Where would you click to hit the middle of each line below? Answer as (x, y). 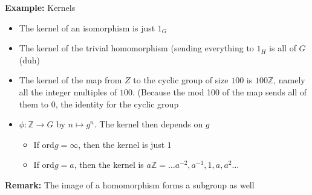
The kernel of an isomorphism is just (87, 27)
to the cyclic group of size (181, 80)
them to (34, 104)
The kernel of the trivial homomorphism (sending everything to (136, 48)
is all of (283, 48)
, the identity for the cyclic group (117, 104)
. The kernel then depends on (148, 124)
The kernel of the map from (70, 80)
